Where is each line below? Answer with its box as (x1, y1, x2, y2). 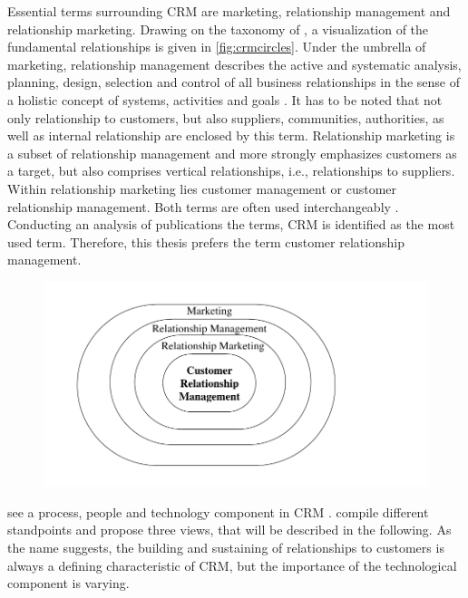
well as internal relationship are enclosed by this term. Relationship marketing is (7, 126, 455, 145)
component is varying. (7, 574, 130, 593)
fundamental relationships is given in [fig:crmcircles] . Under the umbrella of (7, 37, 426, 56)
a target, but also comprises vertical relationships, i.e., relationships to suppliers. (7, 161, 455, 180)
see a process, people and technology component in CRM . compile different (7, 502, 429, 521)
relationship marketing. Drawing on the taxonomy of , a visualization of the (7, 19, 429, 38)
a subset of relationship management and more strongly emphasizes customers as (7, 143, 457, 162)
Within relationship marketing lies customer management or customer (7, 178, 397, 198)
